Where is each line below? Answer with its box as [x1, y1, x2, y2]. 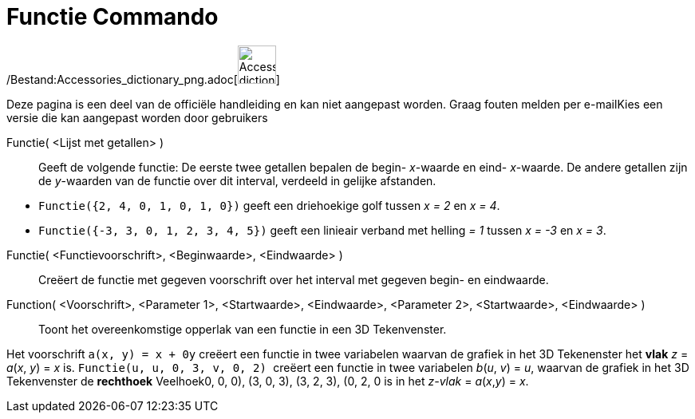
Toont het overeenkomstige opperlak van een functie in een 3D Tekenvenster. [38, 322, 447, 336]
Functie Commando [6, 3, 219, 30]
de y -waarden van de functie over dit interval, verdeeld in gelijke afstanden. [38, 173, 436, 188]
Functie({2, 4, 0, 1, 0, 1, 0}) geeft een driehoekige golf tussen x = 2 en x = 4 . [38, 198, 500, 212]
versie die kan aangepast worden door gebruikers [6, 110, 268, 125]
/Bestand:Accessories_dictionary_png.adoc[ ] [6, 72, 280, 86]
